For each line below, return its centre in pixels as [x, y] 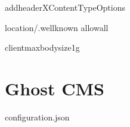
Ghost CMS [55, 88]
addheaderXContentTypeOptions [65, 7]
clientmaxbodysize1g [42, 47]
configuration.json [37, 117]
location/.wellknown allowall [57, 27]
